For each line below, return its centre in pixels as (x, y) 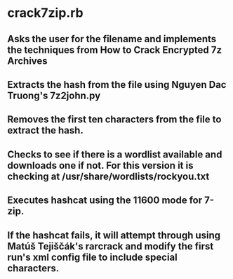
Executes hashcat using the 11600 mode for (105, 201)
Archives (27, 61)
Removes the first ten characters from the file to (114, 120)
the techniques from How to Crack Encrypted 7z (115, 50)
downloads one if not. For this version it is (100, 166)
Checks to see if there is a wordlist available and (115, 154)
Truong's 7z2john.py (54, 95)
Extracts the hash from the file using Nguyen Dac (117, 85)
